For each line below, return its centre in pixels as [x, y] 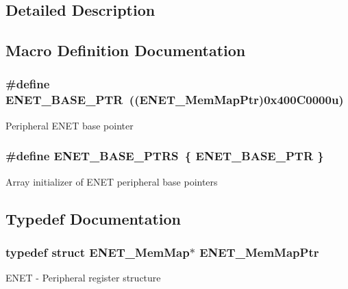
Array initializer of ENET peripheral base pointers [112, 181]
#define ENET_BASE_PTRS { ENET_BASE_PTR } [165, 156]
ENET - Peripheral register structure [83, 278]
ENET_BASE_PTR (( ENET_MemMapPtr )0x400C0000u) [175, 100]
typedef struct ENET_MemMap [98, 252]
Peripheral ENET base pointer [70, 125]
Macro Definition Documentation [126, 50]
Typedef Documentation [93, 218]
